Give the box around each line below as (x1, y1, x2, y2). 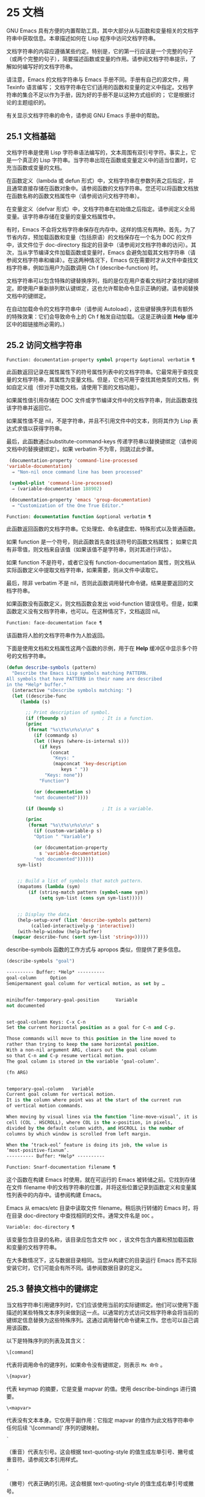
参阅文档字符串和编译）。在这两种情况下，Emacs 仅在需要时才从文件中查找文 (6, 256, 198, 263)
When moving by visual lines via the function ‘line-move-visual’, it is (6, 1114, 198, 1120)
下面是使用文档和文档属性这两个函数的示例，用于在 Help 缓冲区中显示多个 (6, 645, 193, 652)
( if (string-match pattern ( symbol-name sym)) (28, 889, 149, 895)
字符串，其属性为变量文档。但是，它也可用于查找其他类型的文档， (27, 376, 193, 384)
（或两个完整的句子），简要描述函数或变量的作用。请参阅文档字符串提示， (6, 55, 191, 62)
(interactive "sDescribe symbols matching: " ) (12, 687, 132, 693)
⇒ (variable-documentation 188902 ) (12, 486, 103, 492)
